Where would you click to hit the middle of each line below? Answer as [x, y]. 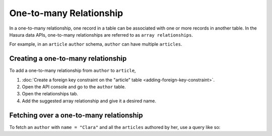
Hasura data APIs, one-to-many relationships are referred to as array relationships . [101, 35]
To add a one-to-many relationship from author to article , [73, 71]
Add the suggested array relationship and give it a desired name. [89, 101]
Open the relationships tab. [50, 94]
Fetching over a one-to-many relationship [76, 115]
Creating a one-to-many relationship [68, 58]
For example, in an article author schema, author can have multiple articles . [96, 44]
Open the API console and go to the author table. [74, 87]
